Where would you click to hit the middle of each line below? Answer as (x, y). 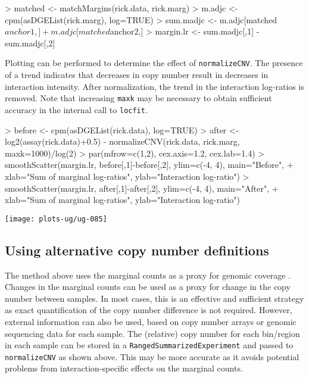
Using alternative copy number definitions (137, 250)
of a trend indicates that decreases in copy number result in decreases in (137, 75)
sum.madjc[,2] (30, 43)
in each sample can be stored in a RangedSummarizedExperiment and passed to (149, 345)
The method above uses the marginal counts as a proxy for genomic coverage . (148, 275)
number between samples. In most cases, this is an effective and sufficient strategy (154, 298)
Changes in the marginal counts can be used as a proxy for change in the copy (148, 287)
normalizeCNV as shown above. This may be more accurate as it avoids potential (152, 356)
